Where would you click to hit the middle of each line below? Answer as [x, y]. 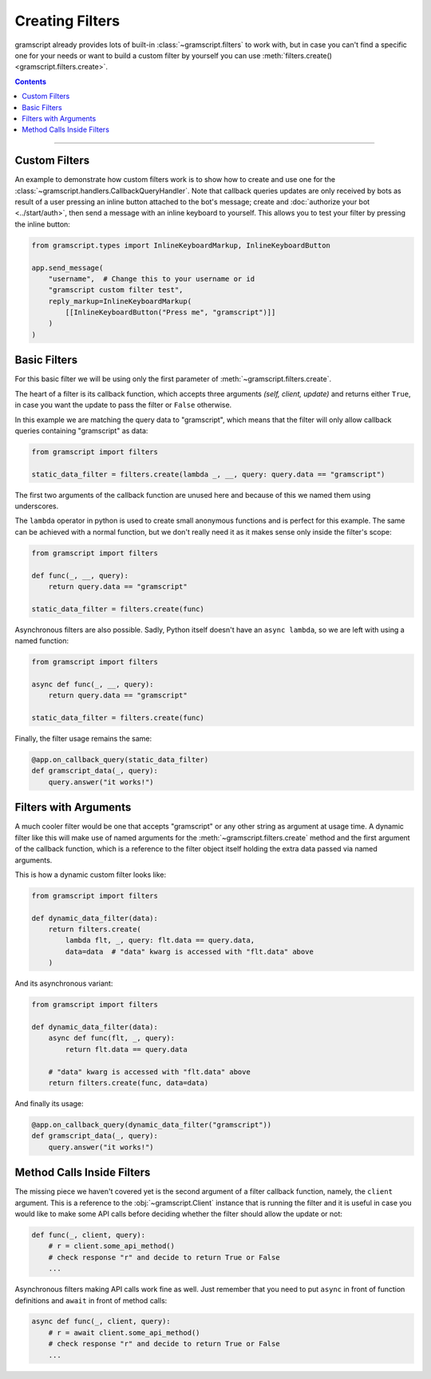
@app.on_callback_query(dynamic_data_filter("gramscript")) [152, 1124]
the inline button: [43, 224]
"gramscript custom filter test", [116, 290]
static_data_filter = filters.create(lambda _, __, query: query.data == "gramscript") [208, 474]
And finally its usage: [49, 1103]
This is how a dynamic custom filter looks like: [91, 875]
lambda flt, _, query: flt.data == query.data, [160, 940]
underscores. [37, 506]
